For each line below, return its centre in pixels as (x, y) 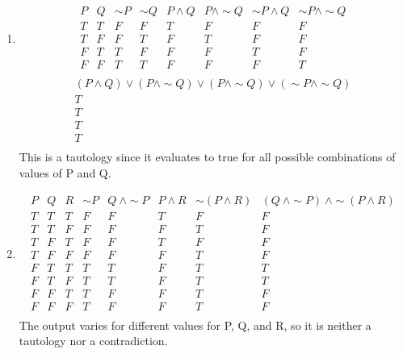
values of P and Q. (65, 172)
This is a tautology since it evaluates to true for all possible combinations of (207, 157)
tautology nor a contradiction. (93, 341)
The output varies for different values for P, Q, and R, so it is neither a (195, 325)
